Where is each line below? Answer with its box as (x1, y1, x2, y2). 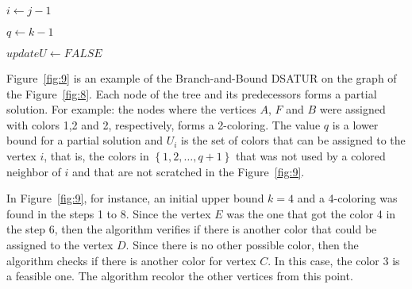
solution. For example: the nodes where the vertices (6, 101, 256, 118)
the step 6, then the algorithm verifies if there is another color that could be (6, 221, 377, 237)
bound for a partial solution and (6, 132, 163, 148)
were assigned (319, 101, 386, 118)
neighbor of (6, 163, 61, 179)
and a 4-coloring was (297, 190, 398, 206)
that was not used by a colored (236, 147, 386, 164)
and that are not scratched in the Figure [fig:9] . (72, 163, 305, 179)
